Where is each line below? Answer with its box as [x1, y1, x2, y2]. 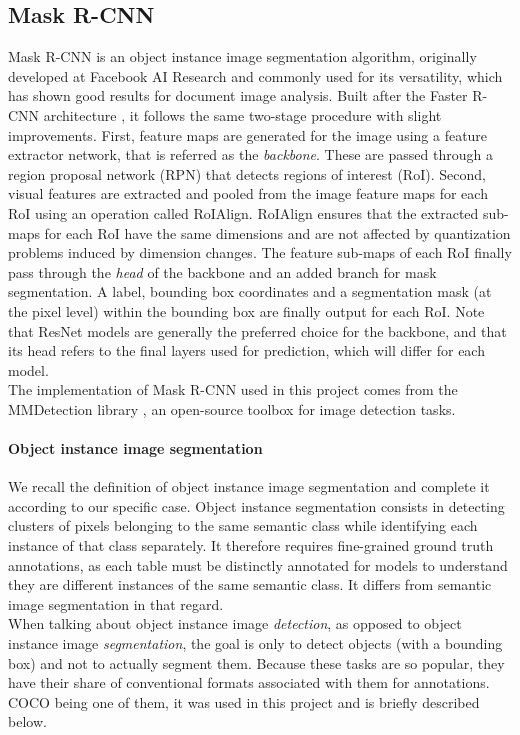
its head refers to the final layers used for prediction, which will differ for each [8, 340, 485, 361]
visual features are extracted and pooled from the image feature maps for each [8, 183, 488, 204]
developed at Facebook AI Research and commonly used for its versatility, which [8, 65, 503, 86]
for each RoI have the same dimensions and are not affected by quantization [44, 222, 511, 243]
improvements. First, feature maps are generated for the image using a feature [8, 124, 488, 145]
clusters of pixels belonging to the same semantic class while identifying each [8, 515, 478, 536]
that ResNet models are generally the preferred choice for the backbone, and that [8, 320, 507, 341]
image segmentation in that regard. [8, 593, 224, 614]
